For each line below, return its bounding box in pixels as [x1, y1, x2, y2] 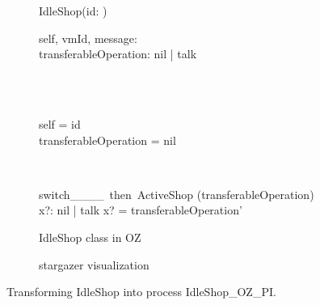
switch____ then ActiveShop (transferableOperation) [39, 185, 314, 202]
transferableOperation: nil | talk [39, 45, 197, 62]
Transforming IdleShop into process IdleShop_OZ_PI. [6, 283, 276, 300]
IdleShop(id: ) [39, 2, 107, 19]
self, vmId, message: [39, 29, 137, 46]
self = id [39, 115, 81, 132]
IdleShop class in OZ [39, 228, 141, 245]
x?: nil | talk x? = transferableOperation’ [39, 201, 242, 218]
